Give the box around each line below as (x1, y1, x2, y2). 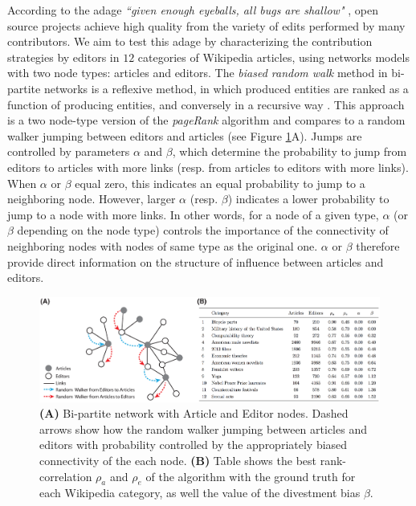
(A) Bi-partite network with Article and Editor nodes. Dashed (39, 405, 349, 422)
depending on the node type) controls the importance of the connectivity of (17, 222, 389, 239)
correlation (39, 467, 92, 484)
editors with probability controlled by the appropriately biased (39, 436, 348, 453)
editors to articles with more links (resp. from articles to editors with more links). (7, 158, 409, 175)
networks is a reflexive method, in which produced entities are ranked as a (43, 80, 409, 96)
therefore (356, 237, 400, 254)
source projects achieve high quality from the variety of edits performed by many (7, 17, 406, 34)
